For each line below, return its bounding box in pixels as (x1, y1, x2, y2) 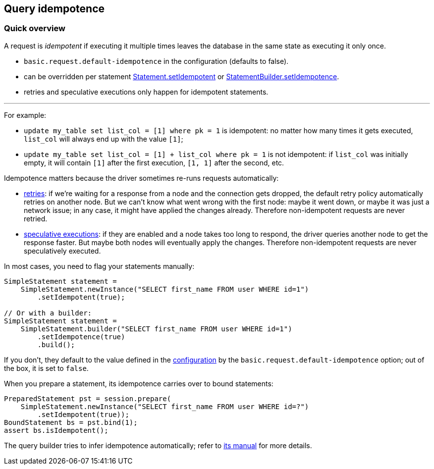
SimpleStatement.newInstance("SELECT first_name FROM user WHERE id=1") (20, 285, 309, 293)
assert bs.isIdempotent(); (4, 426, 108, 434)
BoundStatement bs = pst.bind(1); (4, 418, 138, 426)
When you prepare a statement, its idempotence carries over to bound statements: (4, 379, 273, 388)
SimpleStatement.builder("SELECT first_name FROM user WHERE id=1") (20, 324, 292, 333)
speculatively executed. (24, 246, 101, 255)
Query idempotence (4, 2, 105, 15)
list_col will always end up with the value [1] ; (24, 134, 183, 143)
